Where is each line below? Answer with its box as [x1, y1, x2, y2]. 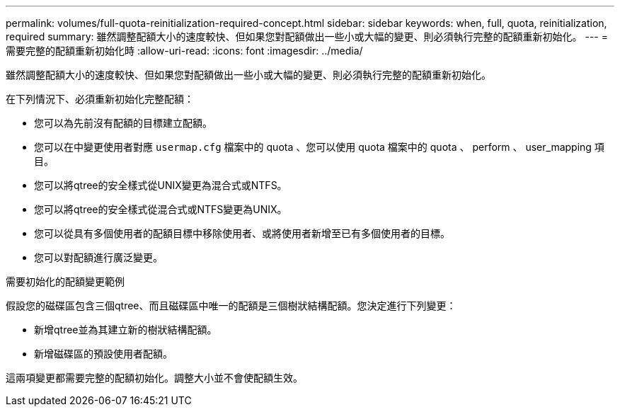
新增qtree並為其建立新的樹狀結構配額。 [34, 324, 217, 336]
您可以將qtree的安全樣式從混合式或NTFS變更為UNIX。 [34, 203, 287, 215]
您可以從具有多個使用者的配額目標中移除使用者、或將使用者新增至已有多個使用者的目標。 [34, 227, 450, 239]
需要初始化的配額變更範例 [6, 275, 125, 287]
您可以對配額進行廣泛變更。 [34, 251, 163, 263]
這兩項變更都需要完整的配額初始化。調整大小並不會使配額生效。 [6, 372, 303, 384]
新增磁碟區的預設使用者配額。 [34, 348, 173, 360]
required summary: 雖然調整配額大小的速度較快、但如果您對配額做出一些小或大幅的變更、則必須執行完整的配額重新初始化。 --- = [6, 30, 608, 42]
